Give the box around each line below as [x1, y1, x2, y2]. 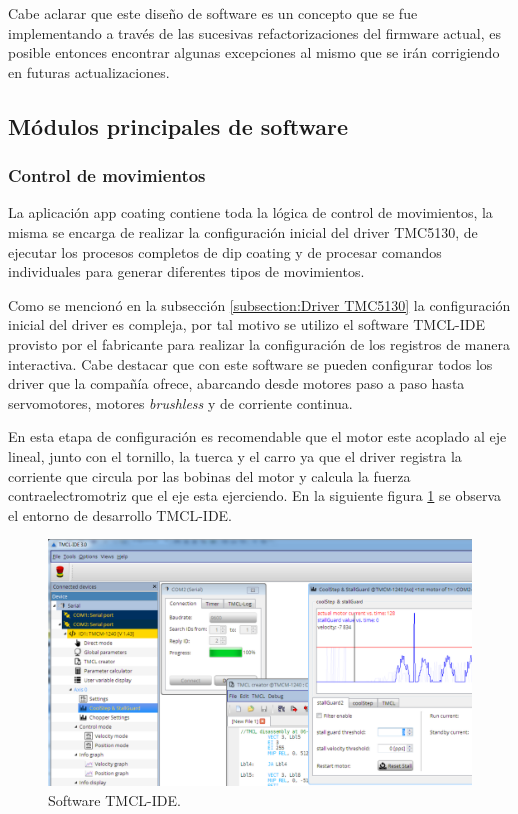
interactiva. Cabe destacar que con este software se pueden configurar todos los [8, 353, 493, 374]
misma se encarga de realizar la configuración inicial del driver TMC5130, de [8, 221, 478, 242]
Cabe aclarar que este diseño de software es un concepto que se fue [8, 3, 418, 23]
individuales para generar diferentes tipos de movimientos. [8, 261, 365, 282]
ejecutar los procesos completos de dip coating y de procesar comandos [8, 241, 442, 262]
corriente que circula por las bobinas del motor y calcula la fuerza [8, 465, 411, 486]
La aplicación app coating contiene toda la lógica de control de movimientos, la [8, 202, 493, 223]
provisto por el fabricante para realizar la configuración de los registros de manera [8, 333, 510, 354]
